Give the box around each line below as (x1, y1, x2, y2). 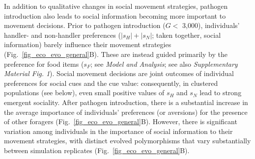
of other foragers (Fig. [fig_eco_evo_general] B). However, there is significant (4, 116, 237, 127)
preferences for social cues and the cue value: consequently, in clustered (4, 78, 218, 88)
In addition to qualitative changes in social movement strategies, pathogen (4, 1, 228, 11)
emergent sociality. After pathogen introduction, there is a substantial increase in (4, 97, 248, 107)
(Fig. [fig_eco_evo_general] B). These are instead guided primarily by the (4, 49, 227, 59)
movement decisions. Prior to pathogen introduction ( (4, 20, 166, 30)
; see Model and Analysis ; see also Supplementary (90, 58, 238, 69)
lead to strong (199, 87, 242, 98)
